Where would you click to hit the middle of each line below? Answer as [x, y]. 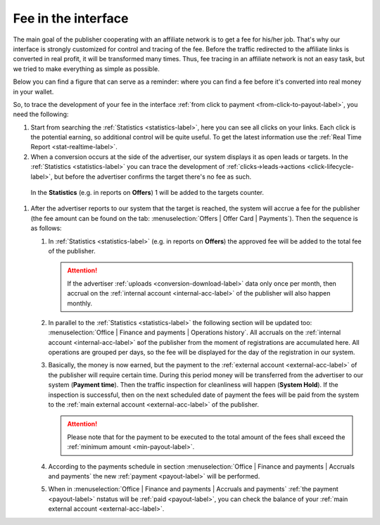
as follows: [46, 228]
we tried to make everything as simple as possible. [86, 69]
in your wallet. [33, 91]
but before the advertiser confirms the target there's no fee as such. [153, 177]
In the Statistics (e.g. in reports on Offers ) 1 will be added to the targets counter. [147, 193]
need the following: [41, 114]
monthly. [80, 303]
